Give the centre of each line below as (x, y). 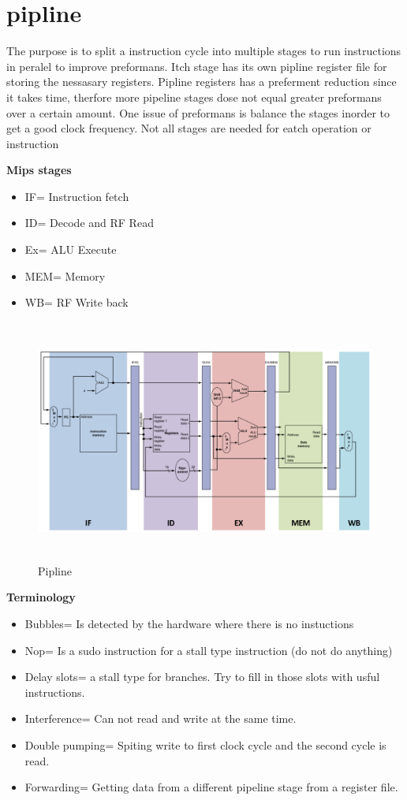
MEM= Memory (65, 275)
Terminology (41, 597)
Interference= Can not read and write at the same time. (161, 718)
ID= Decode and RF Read (89, 223)
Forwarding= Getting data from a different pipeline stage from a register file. (211, 787)
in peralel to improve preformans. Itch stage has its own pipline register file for (197, 66)
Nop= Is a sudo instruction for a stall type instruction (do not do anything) (209, 650)
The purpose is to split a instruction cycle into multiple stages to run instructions (204, 51)
